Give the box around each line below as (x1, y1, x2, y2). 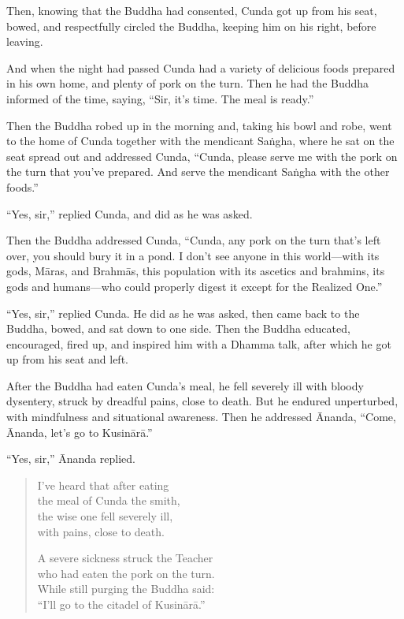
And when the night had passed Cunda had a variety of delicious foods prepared (6, 59, 395, 76)
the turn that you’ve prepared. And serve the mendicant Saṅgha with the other (6, 163, 390, 180)
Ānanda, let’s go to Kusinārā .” (6, 423, 153, 440)
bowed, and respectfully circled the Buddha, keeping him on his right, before (6, 17, 376, 34)
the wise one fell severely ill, (37, 508, 173, 524)
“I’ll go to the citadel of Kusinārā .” (37, 596, 206, 612)
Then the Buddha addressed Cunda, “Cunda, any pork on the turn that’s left (6, 232, 381, 248)
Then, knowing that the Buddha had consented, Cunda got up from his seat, (6, 2, 377, 18)
